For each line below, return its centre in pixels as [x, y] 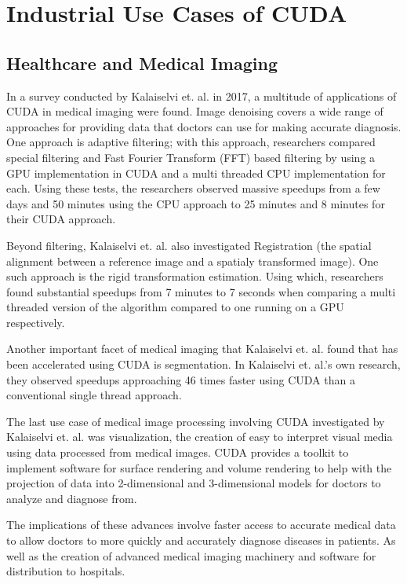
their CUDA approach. [61, 219]
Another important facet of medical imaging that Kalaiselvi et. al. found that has [202, 349]
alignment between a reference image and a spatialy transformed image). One [193, 261]
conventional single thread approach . [94, 395]
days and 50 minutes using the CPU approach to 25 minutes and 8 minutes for [196, 203]
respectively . [36, 322]
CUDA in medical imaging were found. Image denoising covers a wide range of [195, 111]
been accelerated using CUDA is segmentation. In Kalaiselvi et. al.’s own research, [203, 364]
